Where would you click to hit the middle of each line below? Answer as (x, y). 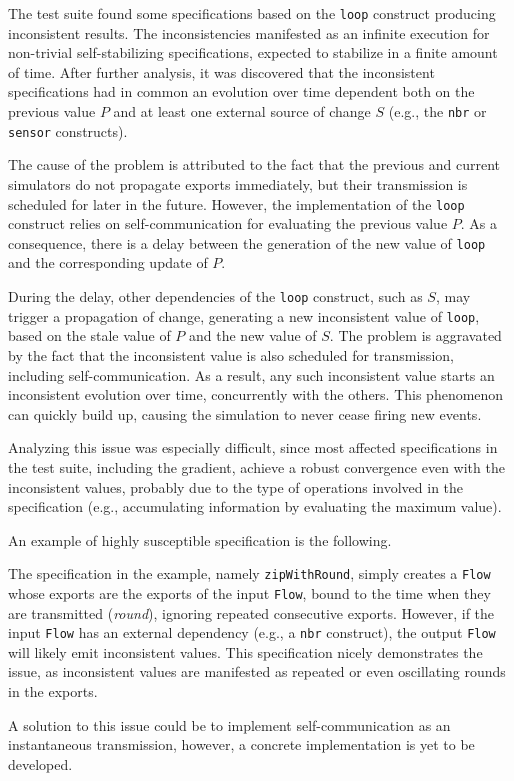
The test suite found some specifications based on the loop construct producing (252, 13)
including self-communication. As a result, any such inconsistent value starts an (251, 374)
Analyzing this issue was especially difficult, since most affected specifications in (253, 447)
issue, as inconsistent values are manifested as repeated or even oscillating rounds (257, 671)
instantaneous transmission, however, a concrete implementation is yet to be (241, 744)
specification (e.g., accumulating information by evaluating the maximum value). (255, 506)
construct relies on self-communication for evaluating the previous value (228, 223)
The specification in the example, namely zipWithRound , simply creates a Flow (249, 573)
